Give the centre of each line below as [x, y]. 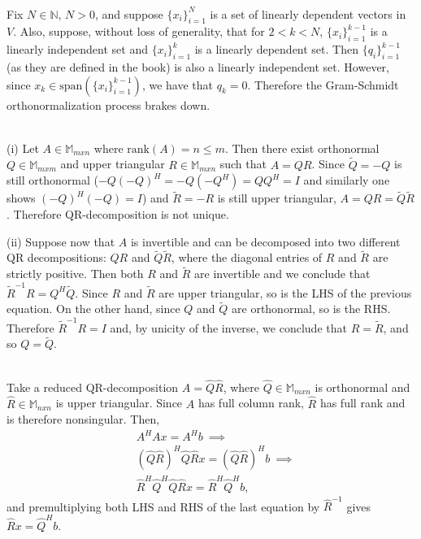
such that [243, 164]
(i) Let [23, 148]
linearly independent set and [77, 49]
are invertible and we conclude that [282, 274]
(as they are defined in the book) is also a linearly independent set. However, [198, 66]
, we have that [177, 84]
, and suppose [129, 13]
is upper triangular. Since [119, 403]
